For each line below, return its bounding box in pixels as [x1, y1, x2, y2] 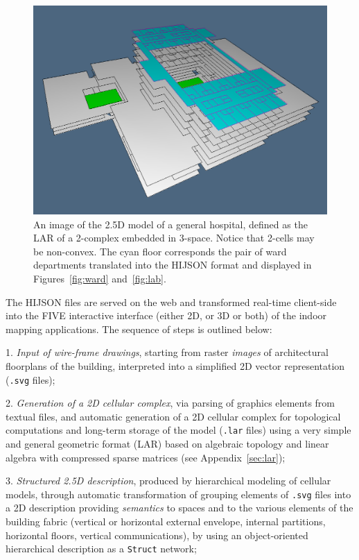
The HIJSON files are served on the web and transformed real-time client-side [6, 294, 337, 309]
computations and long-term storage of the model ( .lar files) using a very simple [6, 423, 351, 437]
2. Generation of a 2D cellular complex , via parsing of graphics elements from [6, 396, 335, 410]
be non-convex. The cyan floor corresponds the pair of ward [33, 244, 287, 258]
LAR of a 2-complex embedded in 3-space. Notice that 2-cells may [33, 230, 315, 245]
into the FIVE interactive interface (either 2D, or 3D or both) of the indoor [6, 308, 327, 323]
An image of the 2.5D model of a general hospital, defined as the [33, 217, 308, 231]
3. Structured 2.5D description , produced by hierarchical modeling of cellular [6, 473, 331, 488]
